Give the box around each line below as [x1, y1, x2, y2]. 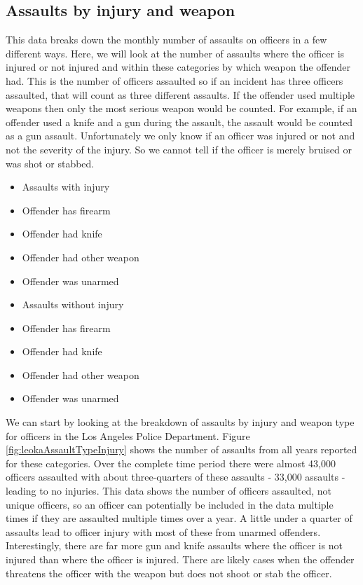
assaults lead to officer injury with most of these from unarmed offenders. [6, 524, 321, 539]
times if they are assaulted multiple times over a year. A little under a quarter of [6, 511, 352, 525]
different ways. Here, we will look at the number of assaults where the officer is [6, 46, 345, 60]
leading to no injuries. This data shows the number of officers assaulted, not [6, 483, 331, 498]
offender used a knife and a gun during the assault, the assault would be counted [6, 114, 353, 129]
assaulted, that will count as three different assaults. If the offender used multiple [6, 87, 355, 102]
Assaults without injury [22, 297, 124, 312]
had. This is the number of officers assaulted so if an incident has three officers [6, 73, 343, 88]
